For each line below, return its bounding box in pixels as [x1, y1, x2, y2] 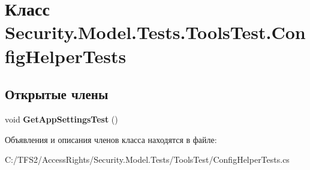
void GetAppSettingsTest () [5, 112, 118, 125]
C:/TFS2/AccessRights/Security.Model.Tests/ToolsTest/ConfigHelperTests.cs [5, 153, 290, 166]
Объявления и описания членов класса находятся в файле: [5, 133, 217, 145]
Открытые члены [5, 85, 109, 103]
